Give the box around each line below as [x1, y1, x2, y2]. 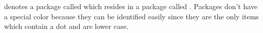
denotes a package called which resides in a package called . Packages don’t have [4, 1, 258, 11]
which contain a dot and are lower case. [4, 21, 129, 31]
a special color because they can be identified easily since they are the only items [4, 11, 259, 21]
